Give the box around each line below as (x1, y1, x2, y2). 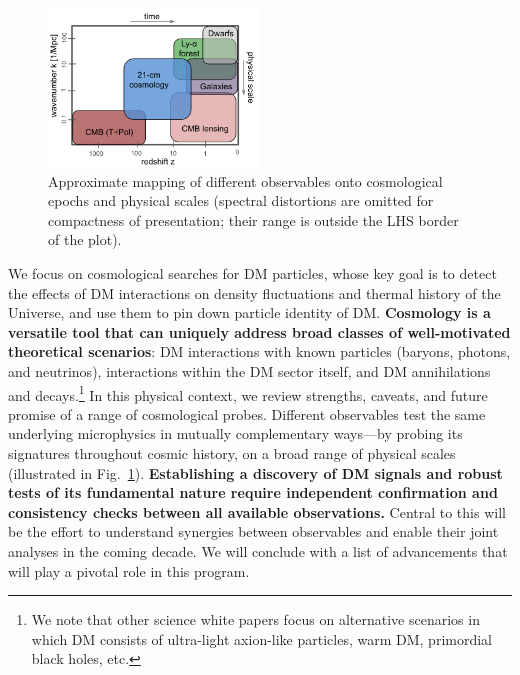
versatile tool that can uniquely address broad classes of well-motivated (8, 321, 511, 342)
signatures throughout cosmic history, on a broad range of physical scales (8, 442, 456, 463)
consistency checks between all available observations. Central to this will (8, 501, 506, 522)
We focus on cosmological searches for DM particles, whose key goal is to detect (8, 262, 497, 283)
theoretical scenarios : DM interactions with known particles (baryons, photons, (8, 341, 511, 362)
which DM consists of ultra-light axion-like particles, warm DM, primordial (31, 628, 492, 649)
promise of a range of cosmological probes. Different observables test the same (8, 403, 486, 424)
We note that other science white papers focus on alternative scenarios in (31, 609, 480, 630)
